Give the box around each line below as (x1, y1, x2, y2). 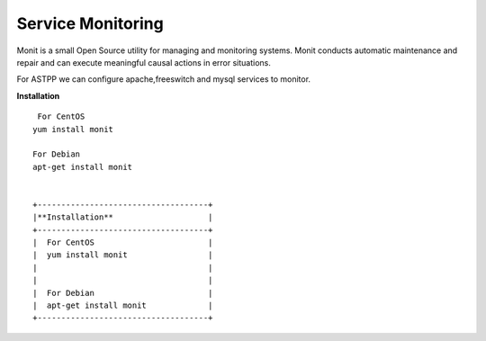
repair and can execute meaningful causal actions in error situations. (16, 57, 272, 67)
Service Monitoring (16, 13, 164, 33)
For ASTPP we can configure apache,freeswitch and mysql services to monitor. (16, 74, 310, 85)
